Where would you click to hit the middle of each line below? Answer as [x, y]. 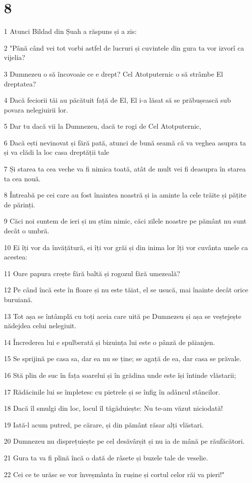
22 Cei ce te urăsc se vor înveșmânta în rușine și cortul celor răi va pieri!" [114, 474]
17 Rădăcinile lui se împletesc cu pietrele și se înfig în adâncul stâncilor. [112, 391]
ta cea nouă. [22, 178]
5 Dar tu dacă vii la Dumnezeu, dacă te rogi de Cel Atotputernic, [103, 126]
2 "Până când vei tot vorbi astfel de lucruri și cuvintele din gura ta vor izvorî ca [124, 47]
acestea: [16, 257]
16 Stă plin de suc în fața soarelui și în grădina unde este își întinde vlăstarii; [120, 375]
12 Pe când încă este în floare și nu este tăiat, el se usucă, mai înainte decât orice [126, 290]
